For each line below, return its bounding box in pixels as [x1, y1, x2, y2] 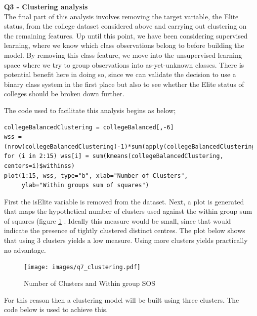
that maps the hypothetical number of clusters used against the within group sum [4, 206, 252, 216]
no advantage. [4, 244, 46, 255]
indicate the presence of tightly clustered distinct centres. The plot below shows [4, 225, 245, 236]
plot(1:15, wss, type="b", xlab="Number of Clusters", [4, 172, 188, 179]
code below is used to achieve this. [4, 304, 108, 315]
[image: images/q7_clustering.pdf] [24, 264, 141, 271]
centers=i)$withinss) [4, 162, 75, 169]
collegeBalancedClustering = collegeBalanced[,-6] [4, 123, 174, 131]
